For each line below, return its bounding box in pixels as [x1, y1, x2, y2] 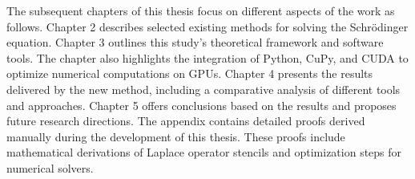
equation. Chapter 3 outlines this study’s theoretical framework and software [6, 34, 384, 51]
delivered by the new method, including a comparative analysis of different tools [6, 80, 401, 97]
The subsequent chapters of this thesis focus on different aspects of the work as [6, 2, 395, 18]
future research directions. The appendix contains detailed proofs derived [6, 112, 365, 129]
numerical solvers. [6, 159, 94, 176]
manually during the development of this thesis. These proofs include [6, 128, 345, 144]
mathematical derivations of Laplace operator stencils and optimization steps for [6, 144, 402, 161]
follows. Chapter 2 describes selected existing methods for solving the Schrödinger [6, 18, 409, 35]
